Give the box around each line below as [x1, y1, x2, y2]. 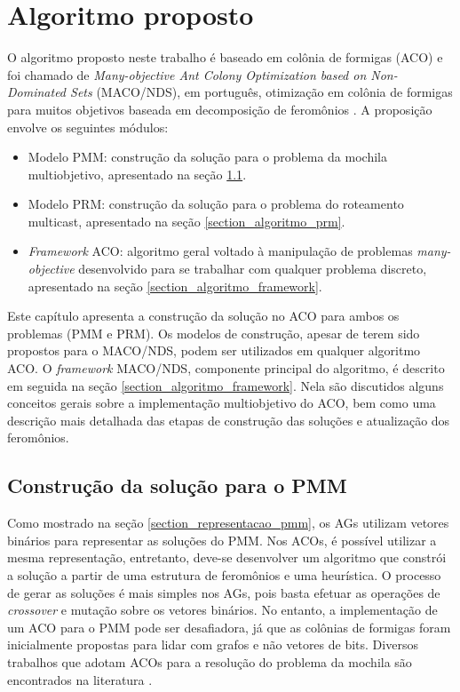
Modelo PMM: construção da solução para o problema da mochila [28, 147, 387, 166]
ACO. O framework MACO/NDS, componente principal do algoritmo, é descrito [7, 359, 445, 378]
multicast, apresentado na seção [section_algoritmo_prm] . [28, 211, 345, 230]
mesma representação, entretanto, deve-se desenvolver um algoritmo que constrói [7, 548, 447, 567]
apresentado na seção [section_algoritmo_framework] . [28, 276, 322, 295]
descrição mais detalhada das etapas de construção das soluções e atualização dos [7, 410, 450, 429]
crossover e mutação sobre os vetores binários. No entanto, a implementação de [7, 601, 438, 619]
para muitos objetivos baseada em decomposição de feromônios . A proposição [7, 99, 432, 118]
